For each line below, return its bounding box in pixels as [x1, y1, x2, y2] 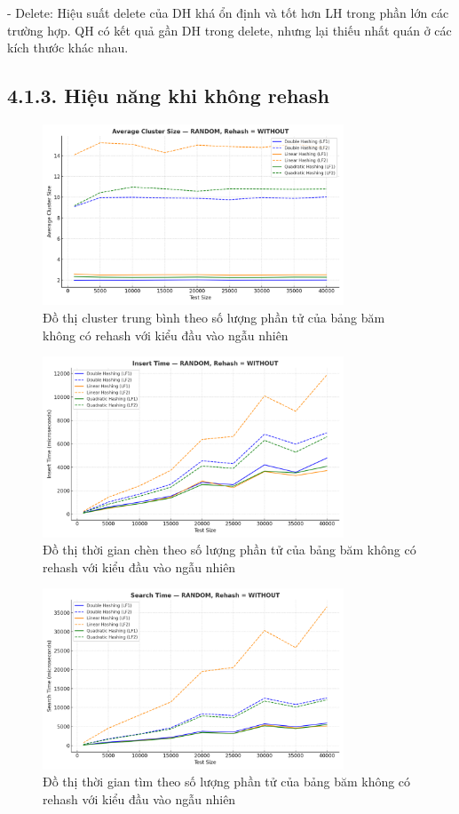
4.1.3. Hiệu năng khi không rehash [7, 82, 330, 109]
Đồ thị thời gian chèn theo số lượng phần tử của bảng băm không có [43, 540, 416, 559]
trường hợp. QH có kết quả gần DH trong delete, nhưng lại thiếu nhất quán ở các [7, 20, 452, 39]
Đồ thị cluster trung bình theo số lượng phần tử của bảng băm [43, 307, 385, 326]
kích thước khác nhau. [7, 38, 129, 57]
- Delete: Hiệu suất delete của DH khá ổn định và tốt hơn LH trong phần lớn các [7, 4, 449, 21]
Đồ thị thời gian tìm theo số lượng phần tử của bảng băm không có [43, 772, 411, 791]
